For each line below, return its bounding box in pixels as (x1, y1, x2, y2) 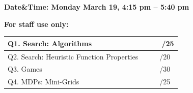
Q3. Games (8, 64, 42, 74)
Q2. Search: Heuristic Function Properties (8, 51, 139, 61)
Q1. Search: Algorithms (8, 38, 92, 48)
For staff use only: (4, 18, 69, 29)
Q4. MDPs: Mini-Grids (8, 76, 79, 87)
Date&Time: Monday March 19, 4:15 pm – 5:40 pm (4, 2, 189, 12)
